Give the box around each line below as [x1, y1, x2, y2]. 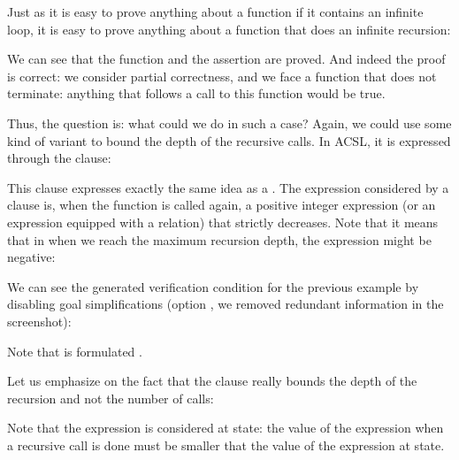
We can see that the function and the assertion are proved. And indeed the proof [7, 50, 446, 68]
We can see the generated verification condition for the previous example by [7, 277, 419, 295]
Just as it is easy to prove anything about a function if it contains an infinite [7, 3, 424, 20]
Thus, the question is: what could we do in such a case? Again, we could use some [7, 113, 452, 132]
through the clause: [7, 149, 111, 167]
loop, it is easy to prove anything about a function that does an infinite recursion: [7, 19, 451, 38]
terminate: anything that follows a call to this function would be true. [7, 84, 386, 103]
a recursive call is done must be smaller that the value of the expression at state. [7, 435, 445, 454]
